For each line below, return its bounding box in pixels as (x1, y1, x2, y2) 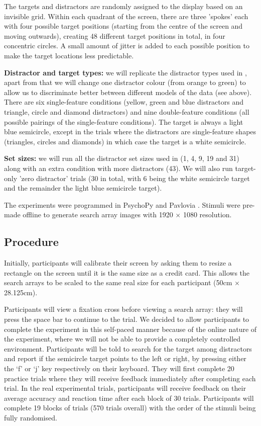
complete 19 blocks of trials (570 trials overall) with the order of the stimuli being (4, 402, 256, 413)
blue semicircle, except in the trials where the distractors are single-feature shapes (4, 126, 256, 137)
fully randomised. (4, 412, 57, 422)
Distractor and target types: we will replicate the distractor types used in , (4, 67, 247, 77)
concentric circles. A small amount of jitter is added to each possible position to (4, 40, 249, 51)
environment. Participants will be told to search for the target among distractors (4, 343, 252, 354)
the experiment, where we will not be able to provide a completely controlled (4, 333, 241, 344)
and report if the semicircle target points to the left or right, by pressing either (4, 353, 246, 364)
